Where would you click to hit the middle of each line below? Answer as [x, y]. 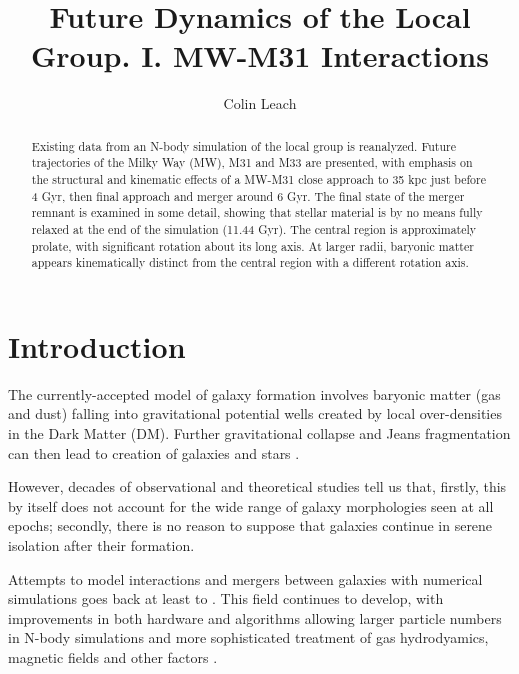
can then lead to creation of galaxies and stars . [154, 452]
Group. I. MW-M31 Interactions [260, 55]
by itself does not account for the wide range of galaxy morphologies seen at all [251, 505]
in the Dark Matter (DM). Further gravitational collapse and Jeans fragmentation [259, 433]
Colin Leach [260, 103]
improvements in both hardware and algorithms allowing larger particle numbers [255, 617]
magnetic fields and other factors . [113, 657]
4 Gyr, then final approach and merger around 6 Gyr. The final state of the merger [248, 195]
